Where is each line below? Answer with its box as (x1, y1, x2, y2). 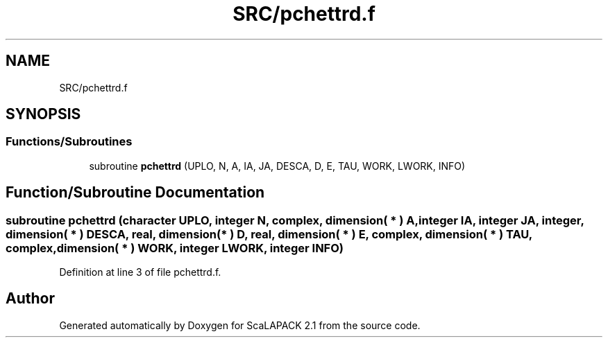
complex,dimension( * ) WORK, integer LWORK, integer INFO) (6, 240, 344, 255)
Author (6, 290, 55, 308)
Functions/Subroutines (6, 134, 133, 149)
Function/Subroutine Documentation (6, 184, 265, 202)
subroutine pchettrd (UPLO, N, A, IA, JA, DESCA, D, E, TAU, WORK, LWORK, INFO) (89, 159, 466, 172)
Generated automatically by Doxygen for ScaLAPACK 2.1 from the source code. (59, 319, 421, 331)
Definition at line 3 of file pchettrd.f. (59, 266, 221, 279)
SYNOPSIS (6, 105, 81, 123)
